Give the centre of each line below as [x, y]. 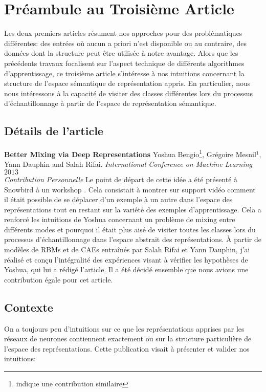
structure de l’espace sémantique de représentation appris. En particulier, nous [127, 83]
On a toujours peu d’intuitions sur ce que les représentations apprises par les [124, 328]
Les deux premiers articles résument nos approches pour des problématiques [123, 33]
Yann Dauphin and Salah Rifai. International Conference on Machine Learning [128, 164]
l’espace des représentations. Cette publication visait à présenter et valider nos [127, 348]
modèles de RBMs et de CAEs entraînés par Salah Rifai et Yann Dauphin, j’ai [127, 249]
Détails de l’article [54, 131]
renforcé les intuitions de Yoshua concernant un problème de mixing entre [120, 219]
